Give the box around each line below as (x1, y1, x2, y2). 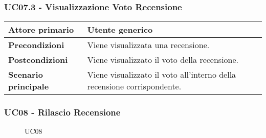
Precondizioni (8, 39, 64, 51)
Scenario (8, 68, 43, 81)
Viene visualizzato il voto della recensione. (87, 54, 239, 66)
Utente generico (87, 24, 153, 36)
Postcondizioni (8, 54, 68, 66)
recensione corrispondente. (87, 80, 182, 93)
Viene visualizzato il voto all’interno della (87, 68, 236, 81)
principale (8, 80, 49, 93)
